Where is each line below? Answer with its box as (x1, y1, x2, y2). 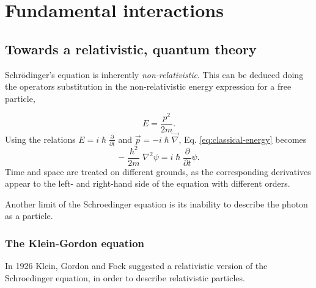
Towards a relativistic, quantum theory (5, 39, 257, 58)
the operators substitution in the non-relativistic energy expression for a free (5, 80, 292, 93)
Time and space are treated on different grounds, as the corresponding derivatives (5, 165, 311, 178)
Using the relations (5, 132, 76, 145)
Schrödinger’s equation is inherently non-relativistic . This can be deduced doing (5, 68, 304, 81)
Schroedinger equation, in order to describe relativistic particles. (5, 271, 245, 284)
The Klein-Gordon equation (5, 235, 145, 250)
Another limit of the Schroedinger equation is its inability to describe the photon (5, 197, 308, 210)
